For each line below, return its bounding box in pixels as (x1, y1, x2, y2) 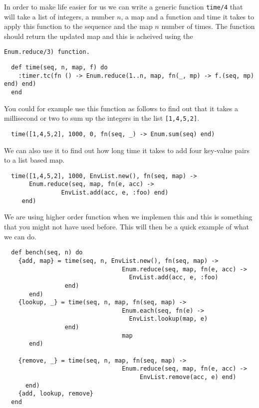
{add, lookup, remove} (18, 390, 93, 398)
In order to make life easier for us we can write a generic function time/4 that (4, 1, 243, 11)
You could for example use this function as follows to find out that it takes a (4, 103, 239, 113)
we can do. (4, 231, 36, 241)
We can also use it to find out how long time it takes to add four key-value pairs (4, 145, 250, 155)
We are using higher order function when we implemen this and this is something (4, 211, 253, 222)
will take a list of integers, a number (4, 11, 115, 21)
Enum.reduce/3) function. (4, 48, 90, 56)
